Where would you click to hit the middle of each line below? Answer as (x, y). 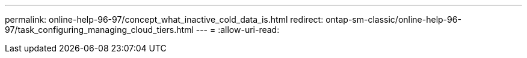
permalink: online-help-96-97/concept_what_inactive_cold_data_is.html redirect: (164, 19)
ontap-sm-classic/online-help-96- (393, 19)
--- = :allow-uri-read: (238, 30)
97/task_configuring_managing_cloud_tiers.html (99, 30)
